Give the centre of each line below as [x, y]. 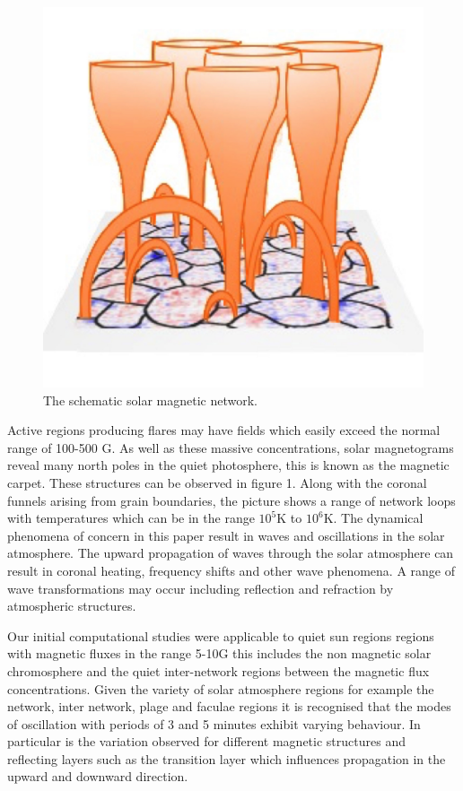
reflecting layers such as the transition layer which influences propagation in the [227, 758]
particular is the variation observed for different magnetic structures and [206, 741]
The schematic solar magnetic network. [150, 400]
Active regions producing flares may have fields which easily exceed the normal [224, 430]
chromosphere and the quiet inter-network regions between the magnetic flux [218, 670]
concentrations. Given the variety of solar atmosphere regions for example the [221, 688]
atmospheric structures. [72, 606]
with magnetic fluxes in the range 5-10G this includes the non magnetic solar [219, 653]
